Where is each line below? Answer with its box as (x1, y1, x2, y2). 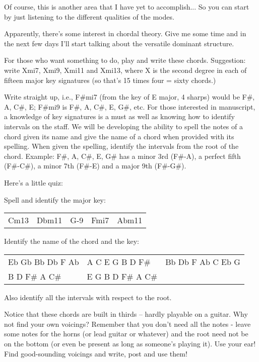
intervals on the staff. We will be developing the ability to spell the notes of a (4, 121, 243, 131)
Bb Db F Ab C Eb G (165, 255, 240, 267)
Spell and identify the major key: (4, 194, 106, 205)
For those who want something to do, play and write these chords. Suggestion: (4, 55, 246, 65)
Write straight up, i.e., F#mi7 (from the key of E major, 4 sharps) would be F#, (4, 92, 255, 102)
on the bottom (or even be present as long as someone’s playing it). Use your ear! (4, 338, 256, 349)
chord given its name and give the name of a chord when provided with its (4, 131, 234, 141)
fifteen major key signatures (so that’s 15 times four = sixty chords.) (4, 74, 216, 85)
